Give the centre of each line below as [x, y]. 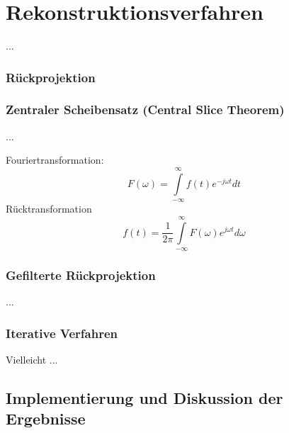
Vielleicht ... [32, 359]
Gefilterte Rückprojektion [81, 275]
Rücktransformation [49, 209]
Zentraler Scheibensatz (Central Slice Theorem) [145, 109]
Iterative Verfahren [62, 333]
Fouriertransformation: [55, 160]
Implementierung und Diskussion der [144, 397]
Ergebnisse [46, 418]
